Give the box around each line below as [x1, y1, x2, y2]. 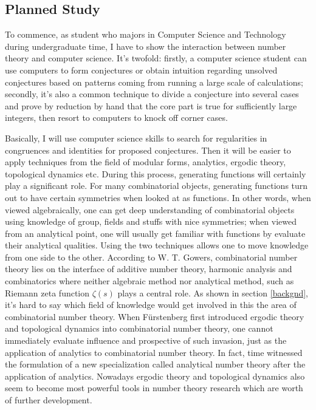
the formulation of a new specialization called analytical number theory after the [5, 358, 306, 371]
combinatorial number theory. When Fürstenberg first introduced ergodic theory [5, 310, 304, 323]
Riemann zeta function [5, 286, 90, 299]
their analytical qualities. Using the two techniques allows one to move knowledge [5, 239, 309, 251]
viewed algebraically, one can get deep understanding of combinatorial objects [5, 203, 295, 216]
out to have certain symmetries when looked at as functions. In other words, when [5, 191, 311, 203]
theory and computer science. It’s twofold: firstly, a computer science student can [5, 52, 307, 64]
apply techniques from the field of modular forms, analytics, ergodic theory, [5, 155, 286, 168]
